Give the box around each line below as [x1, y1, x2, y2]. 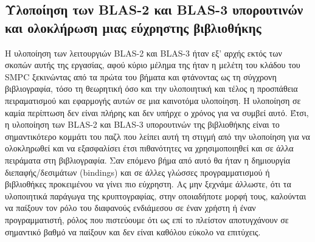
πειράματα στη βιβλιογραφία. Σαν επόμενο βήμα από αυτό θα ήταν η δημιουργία [5, 153, 290, 166]
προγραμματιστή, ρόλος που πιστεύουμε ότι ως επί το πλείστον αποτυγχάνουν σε [5, 213, 289, 226]
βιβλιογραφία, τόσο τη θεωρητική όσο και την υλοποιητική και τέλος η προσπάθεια [5, 82, 298, 95]
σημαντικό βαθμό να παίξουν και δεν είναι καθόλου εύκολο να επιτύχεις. [5, 225, 261, 238]
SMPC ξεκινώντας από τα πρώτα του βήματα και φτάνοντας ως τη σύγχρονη [5, 70, 277, 83]
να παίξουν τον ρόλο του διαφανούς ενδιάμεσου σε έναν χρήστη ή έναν [5, 201, 256, 214]
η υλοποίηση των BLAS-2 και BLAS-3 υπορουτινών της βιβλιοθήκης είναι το [5, 118, 280, 131]
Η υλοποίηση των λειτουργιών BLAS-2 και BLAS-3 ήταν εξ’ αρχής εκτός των [5, 46, 282, 59]
